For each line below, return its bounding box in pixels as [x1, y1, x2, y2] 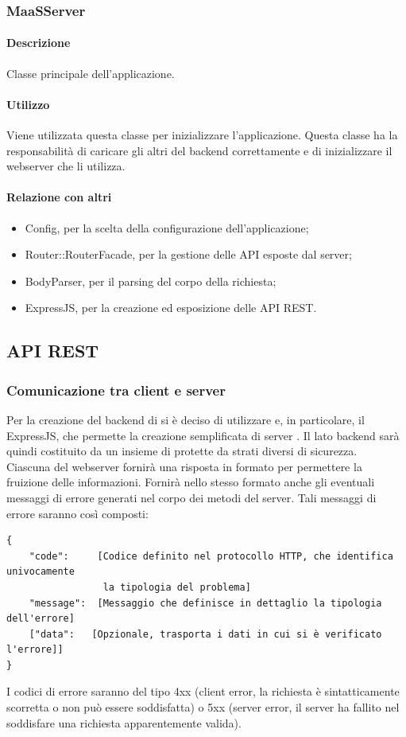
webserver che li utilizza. [6, 158, 126, 174]
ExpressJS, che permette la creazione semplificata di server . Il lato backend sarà [6, 427, 400, 443]
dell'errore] [6, 613, 75, 625]
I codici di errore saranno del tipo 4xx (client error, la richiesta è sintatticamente [6, 683, 400, 700]
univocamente [6, 566, 75, 578]
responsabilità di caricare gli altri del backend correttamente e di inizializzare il [6, 142, 392, 158]
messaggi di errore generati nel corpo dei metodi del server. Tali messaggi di [6, 489, 377, 505]
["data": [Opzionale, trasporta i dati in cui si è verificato [29, 628, 382, 640]
